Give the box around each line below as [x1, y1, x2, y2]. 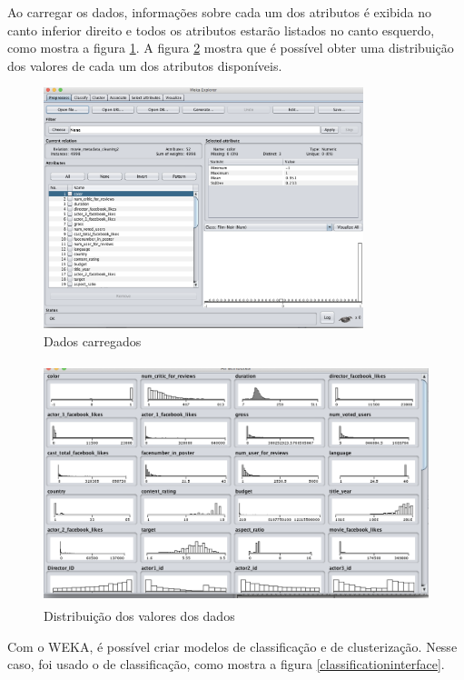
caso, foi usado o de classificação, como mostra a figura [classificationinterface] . [7, 655, 445, 674]
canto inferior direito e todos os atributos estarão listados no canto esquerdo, [7, 20, 435, 39]
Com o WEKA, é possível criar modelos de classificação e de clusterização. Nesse [7, 636, 458, 655]
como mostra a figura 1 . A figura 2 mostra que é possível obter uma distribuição [7, 38, 454, 57]
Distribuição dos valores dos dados [44, 606, 235, 625]
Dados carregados [44, 331, 142, 350]
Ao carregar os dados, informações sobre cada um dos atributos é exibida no [7, 3, 431, 21]
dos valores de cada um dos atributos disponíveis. [7, 55, 282, 75]
